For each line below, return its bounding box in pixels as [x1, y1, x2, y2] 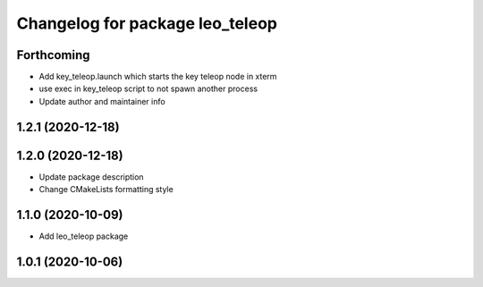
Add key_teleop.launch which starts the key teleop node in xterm [38, 72, 277, 82]
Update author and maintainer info [38, 96, 165, 106]
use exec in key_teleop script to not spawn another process [38, 83, 258, 94]
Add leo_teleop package [38, 231, 129, 241]
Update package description [38, 171, 144, 182]
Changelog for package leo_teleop [16, 13, 277, 33]
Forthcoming [16, 47, 90, 63]
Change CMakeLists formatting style [38, 184, 174, 195]
